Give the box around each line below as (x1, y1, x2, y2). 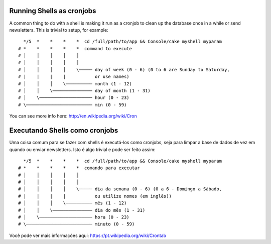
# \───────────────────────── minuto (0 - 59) (18, 221, 135, 227)
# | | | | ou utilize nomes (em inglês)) (18, 193, 172, 199)
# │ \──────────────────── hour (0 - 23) (18, 95, 130, 100)
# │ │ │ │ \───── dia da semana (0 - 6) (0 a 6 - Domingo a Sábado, (18, 186, 222, 192)
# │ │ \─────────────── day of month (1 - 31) (18, 88, 151, 94)
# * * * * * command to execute (18, 46, 132, 51)
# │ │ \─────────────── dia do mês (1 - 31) (18, 207, 146, 213)
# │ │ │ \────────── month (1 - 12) (18, 81, 132, 86)
